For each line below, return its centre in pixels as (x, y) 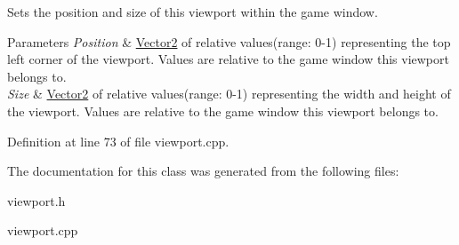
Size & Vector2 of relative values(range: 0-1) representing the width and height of (229, 94)
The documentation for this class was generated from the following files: (203, 171)
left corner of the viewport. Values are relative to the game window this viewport (228, 59)
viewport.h (36, 200)
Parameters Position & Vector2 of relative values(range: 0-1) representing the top (229, 41)
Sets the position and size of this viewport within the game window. (193, 12)
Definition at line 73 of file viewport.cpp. (118, 141)
